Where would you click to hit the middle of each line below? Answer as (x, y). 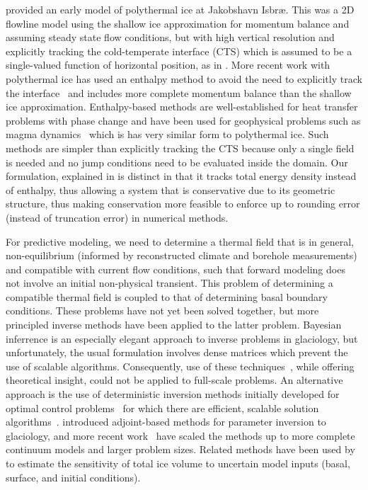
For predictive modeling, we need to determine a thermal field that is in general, (180, 241)
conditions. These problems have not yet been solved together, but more (162, 310)
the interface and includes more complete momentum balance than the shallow (179, 92)
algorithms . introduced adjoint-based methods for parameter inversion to (166, 422)
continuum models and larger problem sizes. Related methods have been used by (180, 449)
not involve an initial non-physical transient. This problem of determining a (169, 283)
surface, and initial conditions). (73, 477)
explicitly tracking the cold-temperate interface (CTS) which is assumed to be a (179, 51)
